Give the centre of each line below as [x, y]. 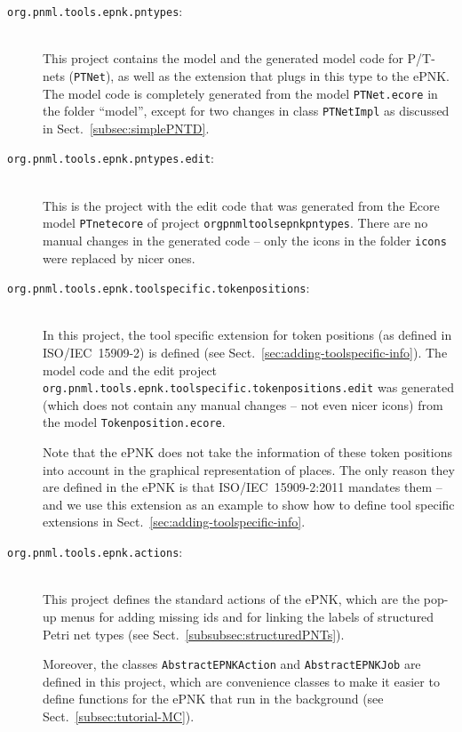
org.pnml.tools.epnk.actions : [95, 552]
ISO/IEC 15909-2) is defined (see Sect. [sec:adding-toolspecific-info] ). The [245, 352]
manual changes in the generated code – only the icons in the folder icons [245, 240]
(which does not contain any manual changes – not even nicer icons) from [243, 404]
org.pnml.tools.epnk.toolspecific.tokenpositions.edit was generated [248, 387]
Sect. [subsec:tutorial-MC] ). [119, 716]
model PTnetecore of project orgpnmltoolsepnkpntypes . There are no [235, 223]
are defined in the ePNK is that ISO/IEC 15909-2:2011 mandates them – [243, 487]
